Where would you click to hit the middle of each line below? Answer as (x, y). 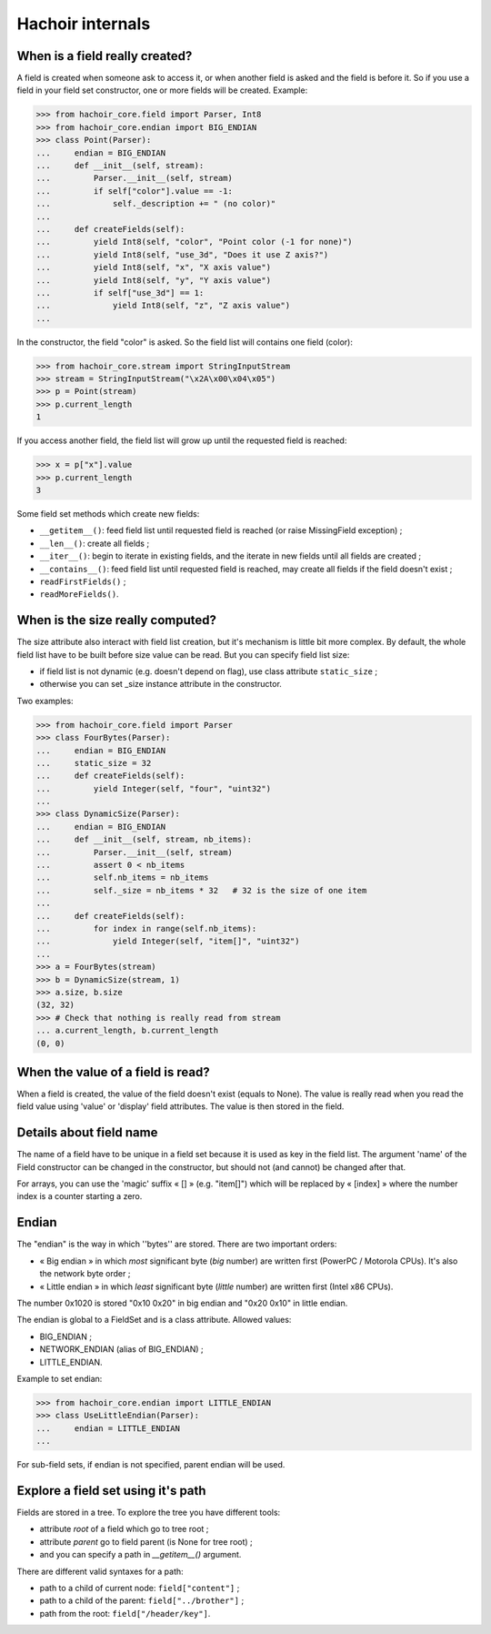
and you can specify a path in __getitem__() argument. (140, 1555)
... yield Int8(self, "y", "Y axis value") (154, 280)
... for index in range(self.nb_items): (146, 928)
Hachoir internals (84, 24)
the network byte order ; (85, 1274)
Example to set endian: (60, 1378)
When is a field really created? (105, 56)
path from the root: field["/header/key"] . (125, 1613)
